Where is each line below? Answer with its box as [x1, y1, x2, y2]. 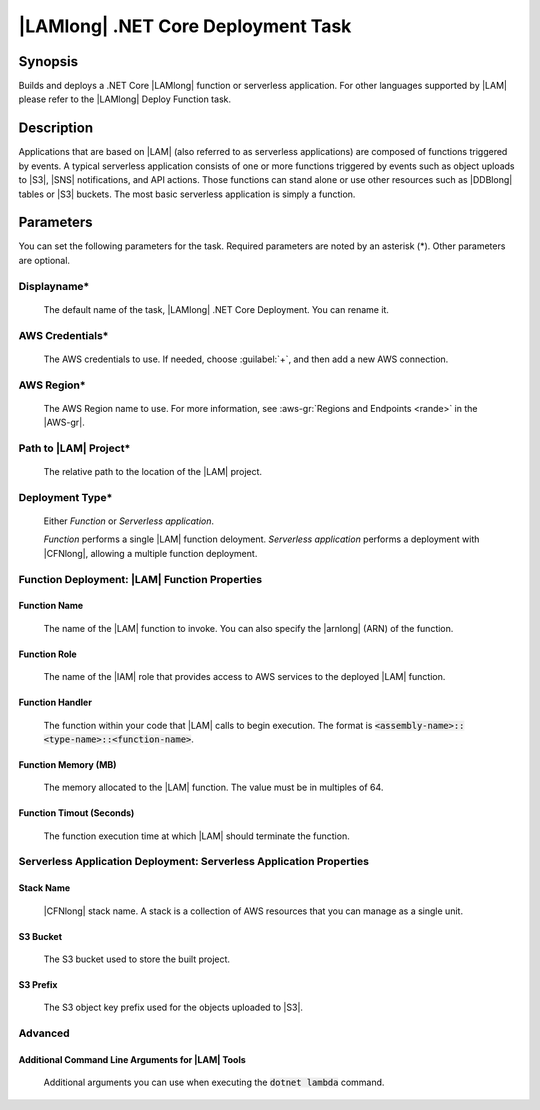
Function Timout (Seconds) [18, 807, 135, 819]
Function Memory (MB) [18, 758, 117, 770]
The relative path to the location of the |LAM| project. [43, 466, 263, 478]
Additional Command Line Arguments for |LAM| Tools [18, 1053, 247, 1065]
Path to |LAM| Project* [18, 441, 131, 455]
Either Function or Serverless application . [43, 515, 215, 527]
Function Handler [18, 696, 92, 709]
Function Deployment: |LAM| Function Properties [18, 572, 263, 586]
